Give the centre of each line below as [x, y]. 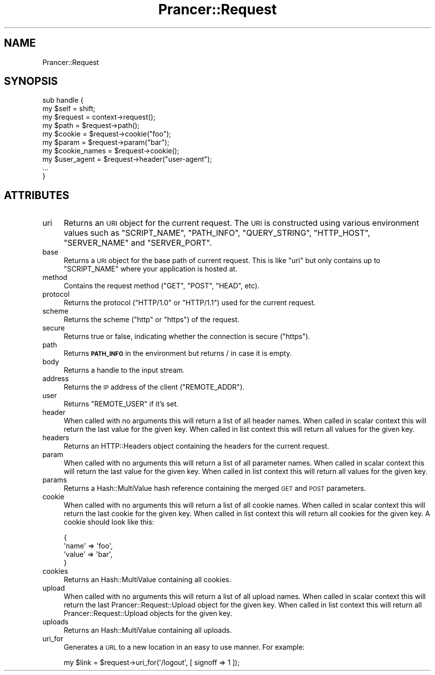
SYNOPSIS [31, 81]
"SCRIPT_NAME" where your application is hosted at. [150, 269]
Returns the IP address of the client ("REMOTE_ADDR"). [154, 387]
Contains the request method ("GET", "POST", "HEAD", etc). [162, 286]
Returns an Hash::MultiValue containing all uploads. [148, 630]
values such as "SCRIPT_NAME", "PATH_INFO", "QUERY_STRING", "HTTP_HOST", [217, 233]
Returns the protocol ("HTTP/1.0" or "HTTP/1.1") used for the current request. [190, 303]
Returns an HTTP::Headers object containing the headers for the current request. [196, 446]
